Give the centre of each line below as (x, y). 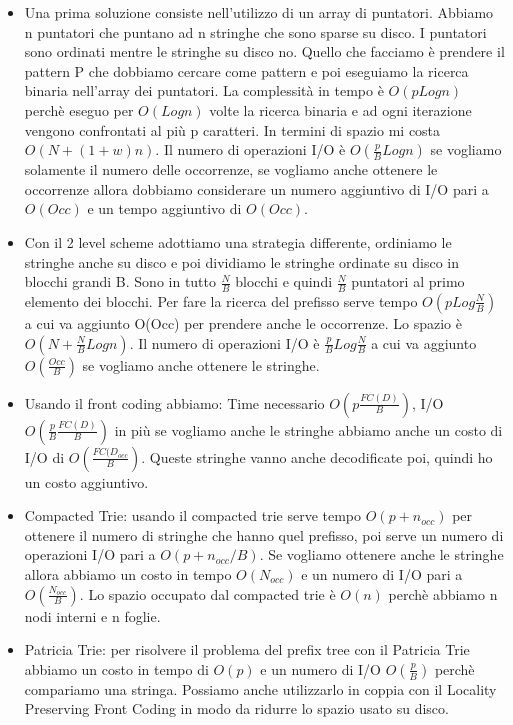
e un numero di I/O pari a (382, 573)
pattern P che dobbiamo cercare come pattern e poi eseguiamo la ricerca (246, 70)
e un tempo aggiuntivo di (164, 208)
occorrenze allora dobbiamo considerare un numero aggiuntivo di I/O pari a (256, 188)
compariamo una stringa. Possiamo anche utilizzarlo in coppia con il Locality (260, 688)
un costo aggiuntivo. (86, 481)
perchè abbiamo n (443, 593)
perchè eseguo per (79, 109)
